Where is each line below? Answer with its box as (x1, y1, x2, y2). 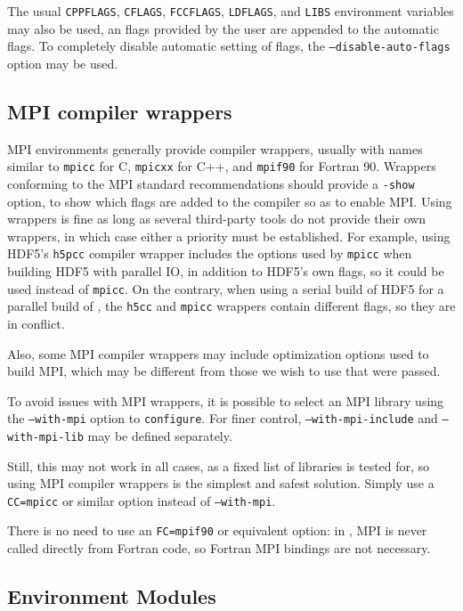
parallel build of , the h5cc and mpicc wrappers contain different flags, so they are (7, 297, 456, 315)
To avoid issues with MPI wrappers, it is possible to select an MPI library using (7, 391, 444, 410)
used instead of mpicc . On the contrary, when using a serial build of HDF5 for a (7, 279, 444, 297)
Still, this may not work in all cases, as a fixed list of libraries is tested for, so (7, 456, 430, 475)
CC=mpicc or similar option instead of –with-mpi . (7, 491, 276, 509)
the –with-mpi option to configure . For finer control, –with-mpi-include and (7, 409, 438, 428)
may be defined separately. (87, 426, 232, 444)
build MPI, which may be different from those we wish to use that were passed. (7, 362, 441, 380)
